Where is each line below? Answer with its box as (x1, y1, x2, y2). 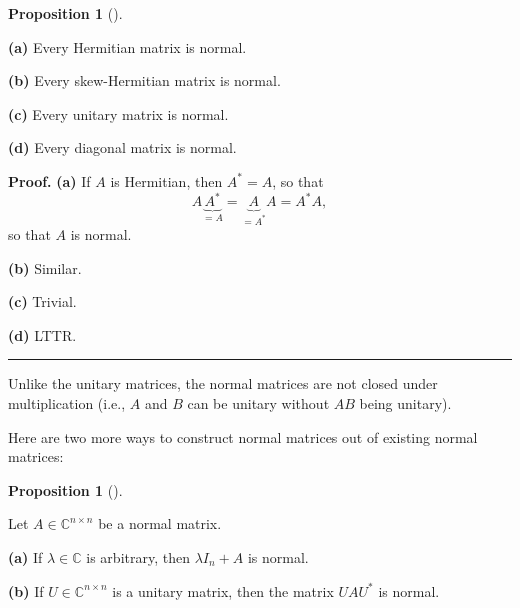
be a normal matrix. (98, 513, 222, 534)
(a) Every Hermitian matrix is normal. (8, 36, 247, 57)
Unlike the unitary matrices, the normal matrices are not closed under (8, 373, 438, 394)
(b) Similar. (8, 257, 82, 278)
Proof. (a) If (8, 170, 91, 191)
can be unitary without (187, 393, 330, 414)
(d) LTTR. (8, 324, 77, 345)
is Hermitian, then (110, 170, 223, 191)
